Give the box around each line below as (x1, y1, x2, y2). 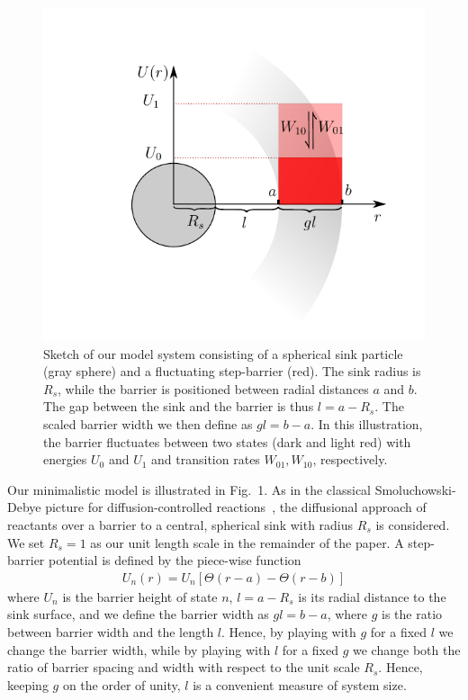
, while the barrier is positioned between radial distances (58, 379, 369, 398)
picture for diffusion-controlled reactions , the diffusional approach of (45, 498, 427, 516)
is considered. (375, 515, 450, 534)
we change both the (353, 640, 461, 659)
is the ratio (382, 605, 443, 624)
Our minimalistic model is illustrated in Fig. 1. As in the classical (7, 480, 372, 498)
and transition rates (151, 450, 260, 469)
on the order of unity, (62, 675, 181, 694)
